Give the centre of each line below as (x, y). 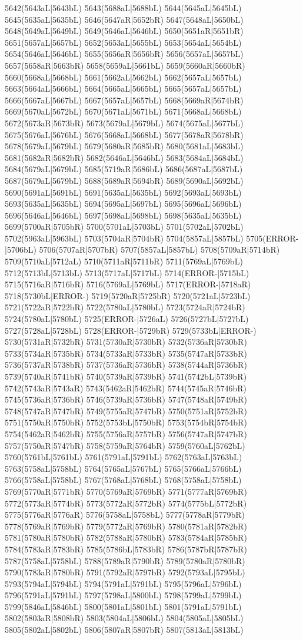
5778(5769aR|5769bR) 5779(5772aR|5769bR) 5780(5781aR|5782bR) (126, 526)
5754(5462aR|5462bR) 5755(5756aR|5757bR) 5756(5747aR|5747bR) (126, 433)
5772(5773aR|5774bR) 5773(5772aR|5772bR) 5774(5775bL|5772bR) (126, 503)
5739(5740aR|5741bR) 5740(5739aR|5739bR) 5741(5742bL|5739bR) (126, 376)
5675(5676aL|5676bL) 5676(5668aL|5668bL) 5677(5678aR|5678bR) (124, 134)
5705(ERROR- (272, 238)
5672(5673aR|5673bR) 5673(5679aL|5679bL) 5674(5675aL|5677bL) (124, 123)
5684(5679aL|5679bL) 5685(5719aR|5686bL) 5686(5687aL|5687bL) (124, 169)
